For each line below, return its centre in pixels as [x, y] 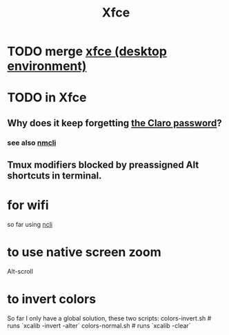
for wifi [28, 205]
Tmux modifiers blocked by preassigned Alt [103, 165]
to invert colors [52, 300]
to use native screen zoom [84, 252]
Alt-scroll [20, 271]
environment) [47, 66]
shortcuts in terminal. [54, 176]
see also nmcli [32, 143]
